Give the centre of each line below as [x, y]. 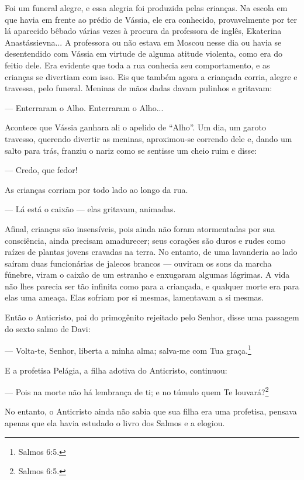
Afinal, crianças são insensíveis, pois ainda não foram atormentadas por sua [140, 228]
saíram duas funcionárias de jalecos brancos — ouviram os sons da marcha [138, 263]
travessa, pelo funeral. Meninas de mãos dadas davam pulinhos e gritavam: [139, 88]
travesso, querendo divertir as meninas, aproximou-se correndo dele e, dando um [148, 138]
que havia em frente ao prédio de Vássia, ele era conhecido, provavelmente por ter [151, 19]
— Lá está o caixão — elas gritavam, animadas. [90, 209]
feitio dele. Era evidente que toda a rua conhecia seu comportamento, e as [137, 65]
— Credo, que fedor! [41, 170]
